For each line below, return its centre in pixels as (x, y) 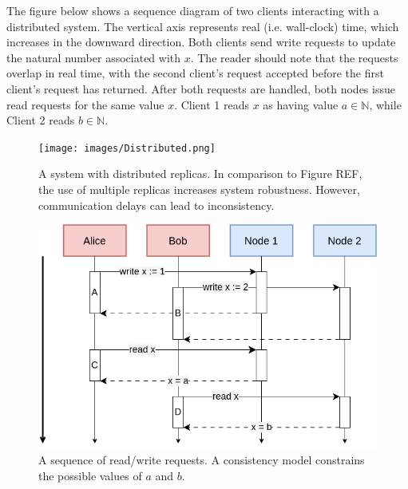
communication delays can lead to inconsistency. (156, 205)
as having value (301, 104)
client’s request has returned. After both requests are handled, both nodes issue (201, 88)
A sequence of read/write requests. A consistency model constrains (202, 459)
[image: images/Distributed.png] (127, 148)
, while (385, 104)
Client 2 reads (41, 120)
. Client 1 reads (212, 104)
